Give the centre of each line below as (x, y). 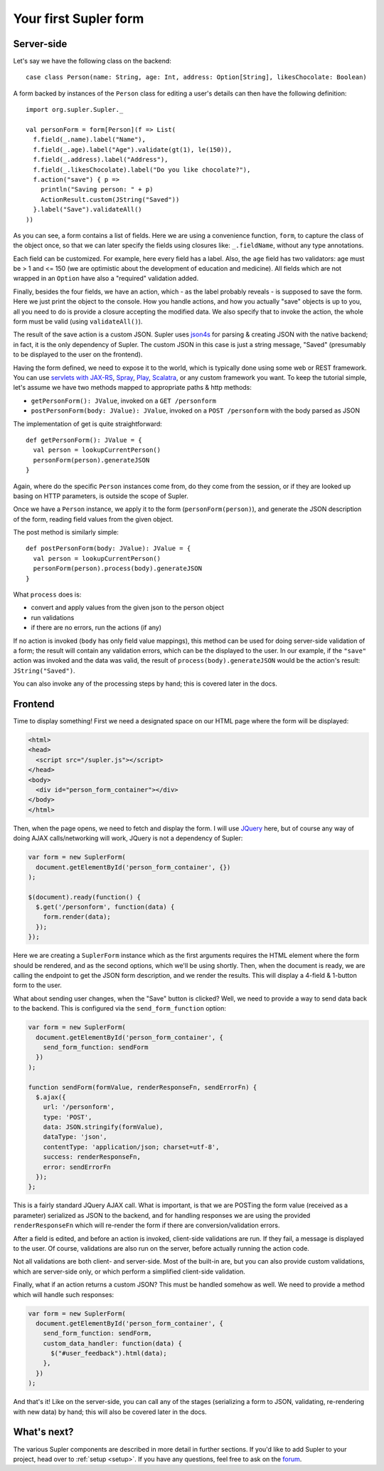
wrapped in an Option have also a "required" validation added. (106, 279)
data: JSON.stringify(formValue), (103, 1127)
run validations (53, 617)
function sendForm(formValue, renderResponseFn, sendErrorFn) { (143, 1087)
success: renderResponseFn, (92, 1157)
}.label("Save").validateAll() (87, 210)
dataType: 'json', (75, 1137)
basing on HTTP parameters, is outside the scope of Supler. (101, 496)
